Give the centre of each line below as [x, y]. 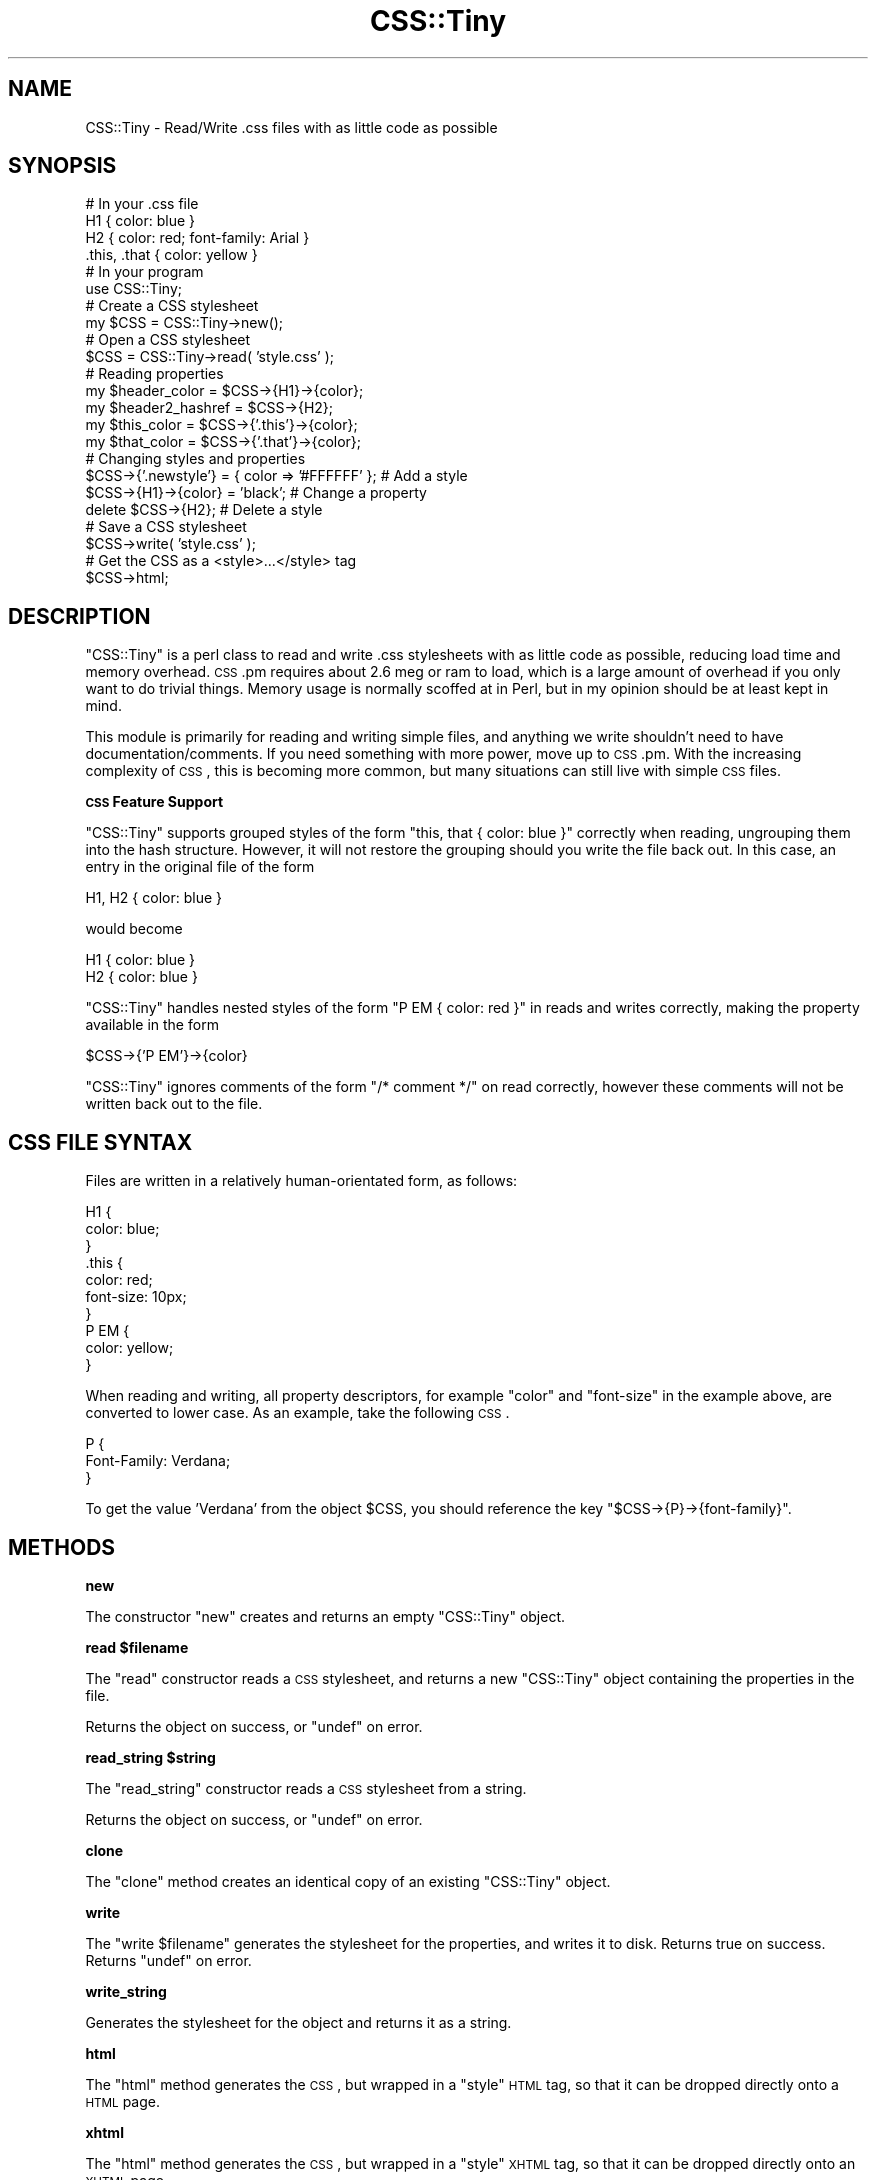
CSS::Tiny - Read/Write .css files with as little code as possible [291, 127]
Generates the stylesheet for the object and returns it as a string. [298, 2022]
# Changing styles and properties [195, 459]
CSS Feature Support [154, 802]
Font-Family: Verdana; [158, 1461]
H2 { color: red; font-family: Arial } [197, 238]
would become [134, 929]
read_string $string [150, 1757]
